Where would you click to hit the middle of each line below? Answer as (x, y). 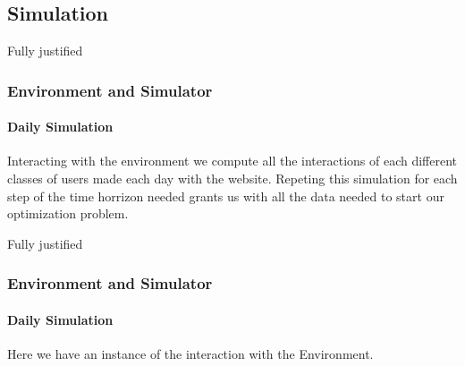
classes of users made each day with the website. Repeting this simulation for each (232, 179)
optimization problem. (68, 213)
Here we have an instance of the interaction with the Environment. (190, 354)
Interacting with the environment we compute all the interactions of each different (232, 161)
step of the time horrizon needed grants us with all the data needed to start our (226, 196)
